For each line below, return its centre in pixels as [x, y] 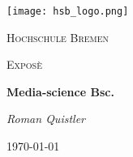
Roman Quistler [46, 119]
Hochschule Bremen [58, 37]
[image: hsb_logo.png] [68, 11]
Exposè [24, 64]
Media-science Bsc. [60, 91]
